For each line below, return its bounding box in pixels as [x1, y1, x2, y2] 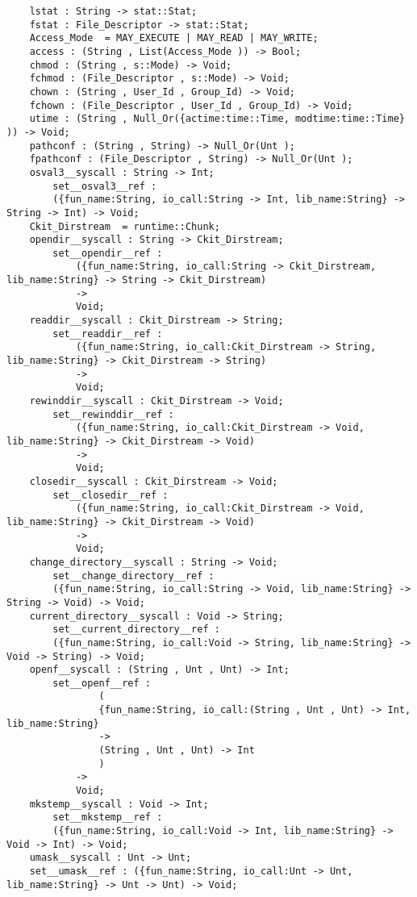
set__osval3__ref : [52, 180, 157, 192]
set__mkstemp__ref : [52, 811, 163, 824]
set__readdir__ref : [52, 328, 163, 340]
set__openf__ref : [52, 677, 151, 689]
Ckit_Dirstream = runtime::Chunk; [29, 220, 220, 232]
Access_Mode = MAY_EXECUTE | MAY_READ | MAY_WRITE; [29, 32, 319, 44]
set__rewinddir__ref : [52, 408, 174, 420]
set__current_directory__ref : [52, 624, 220, 636]
